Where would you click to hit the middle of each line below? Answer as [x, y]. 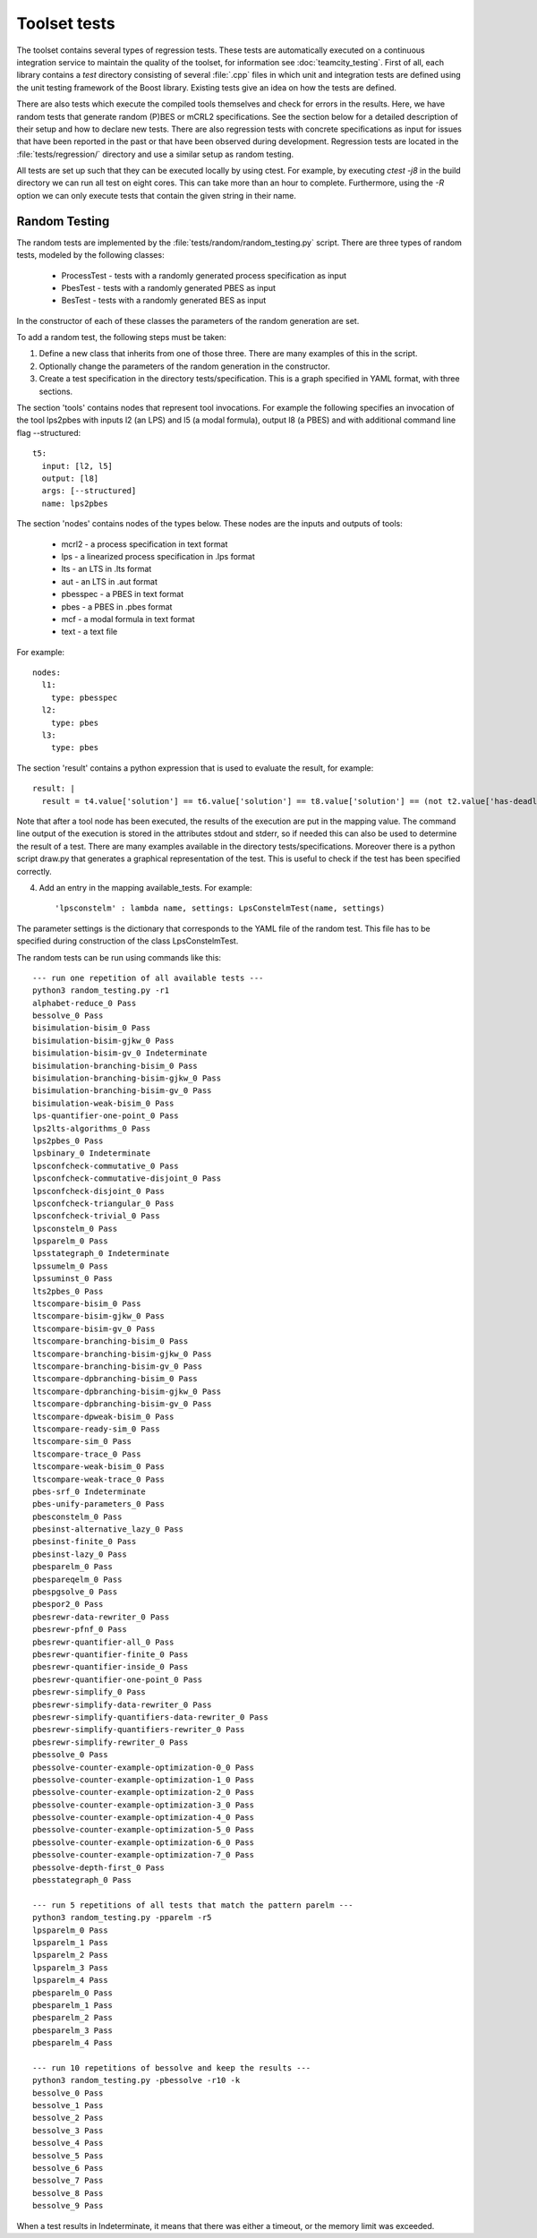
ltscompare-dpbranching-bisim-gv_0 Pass [122, 1404]
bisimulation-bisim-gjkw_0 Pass [103, 1040]
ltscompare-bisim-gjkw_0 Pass [99, 1316]
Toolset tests [66, 23]
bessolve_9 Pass [68, 2206]
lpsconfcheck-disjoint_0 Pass [99, 1191]
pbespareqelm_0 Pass [77, 1579]
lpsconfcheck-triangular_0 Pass [103, 1203]
